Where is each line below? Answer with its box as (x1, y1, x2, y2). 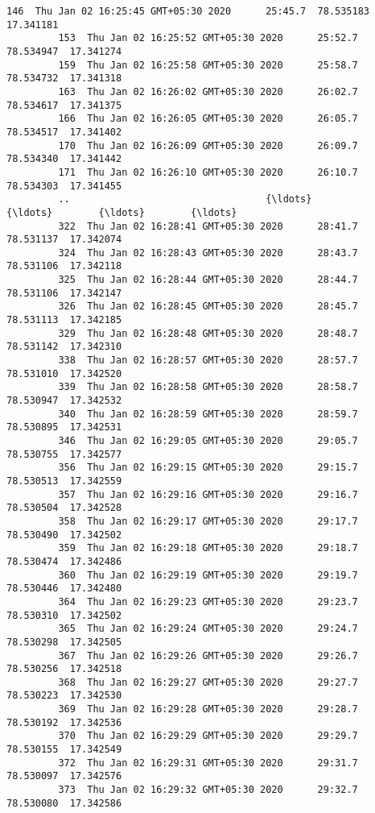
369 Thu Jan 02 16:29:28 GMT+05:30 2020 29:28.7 (58, 703, 358, 716)
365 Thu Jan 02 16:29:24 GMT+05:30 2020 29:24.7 (58, 623, 358, 635)
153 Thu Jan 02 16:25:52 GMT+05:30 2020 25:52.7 (58, 32, 358, 44)
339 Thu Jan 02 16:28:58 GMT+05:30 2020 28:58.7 (58, 381, 358, 393)
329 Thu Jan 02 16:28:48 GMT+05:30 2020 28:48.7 (58, 327, 358, 339)
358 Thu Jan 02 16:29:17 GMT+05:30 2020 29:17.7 (58, 515, 358, 527)
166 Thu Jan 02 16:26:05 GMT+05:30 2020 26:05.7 (58, 113, 358, 125)
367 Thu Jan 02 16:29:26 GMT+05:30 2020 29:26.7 (58, 649, 358, 662)
